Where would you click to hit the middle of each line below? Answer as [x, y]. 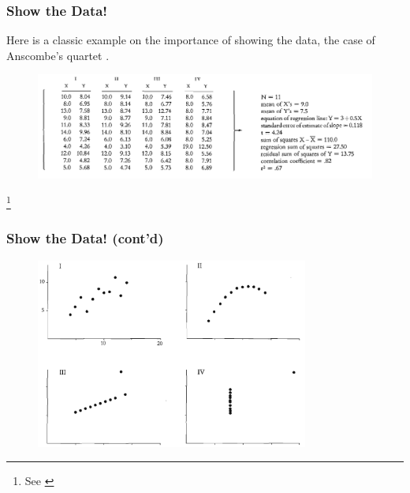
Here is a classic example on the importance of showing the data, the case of [191, 40]
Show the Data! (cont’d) [85, 238]
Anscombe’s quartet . [58, 55]
